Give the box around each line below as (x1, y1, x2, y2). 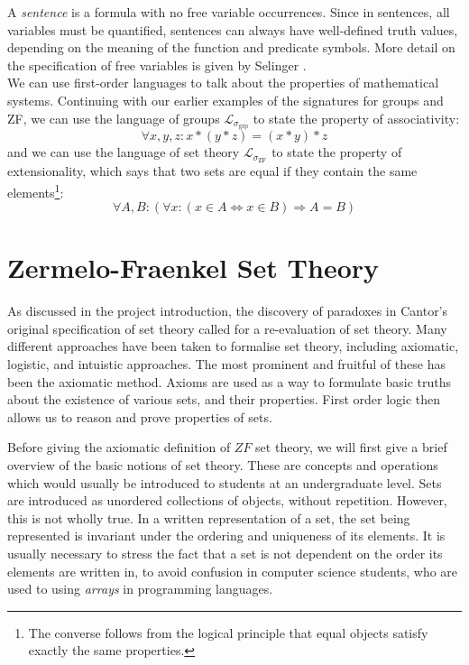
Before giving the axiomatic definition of (7, 438, 231, 457)
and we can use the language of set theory (7, 143, 240, 162)
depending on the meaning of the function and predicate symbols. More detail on (7, 38, 455, 57)
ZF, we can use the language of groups (7, 108, 220, 127)
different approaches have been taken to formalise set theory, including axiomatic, (7, 337, 459, 356)
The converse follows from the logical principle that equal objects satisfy (28, 623, 428, 642)
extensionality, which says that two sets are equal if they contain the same (7, 162, 418, 180)
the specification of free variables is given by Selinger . (7, 55, 307, 74)
